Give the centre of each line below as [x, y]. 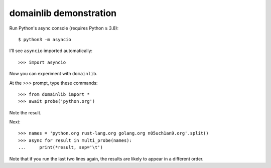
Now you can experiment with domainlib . [53, 74]
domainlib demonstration [63, 13]
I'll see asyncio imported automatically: [51, 51]
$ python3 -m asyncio [45, 39]
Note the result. [25, 112]
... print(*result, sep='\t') [60, 147]
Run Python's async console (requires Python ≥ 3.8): [64, 28]
